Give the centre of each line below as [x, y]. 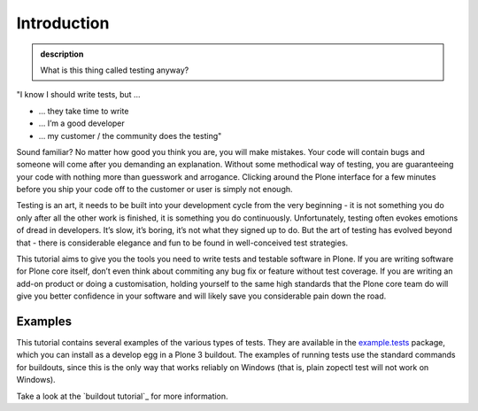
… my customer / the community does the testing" [130, 136]
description [62, 54]
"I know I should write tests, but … [78, 95]
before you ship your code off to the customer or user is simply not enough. [154, 190]
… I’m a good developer [82, 123]
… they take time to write [84, 111]
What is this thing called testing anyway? [115, 70]
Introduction [63, 23]
